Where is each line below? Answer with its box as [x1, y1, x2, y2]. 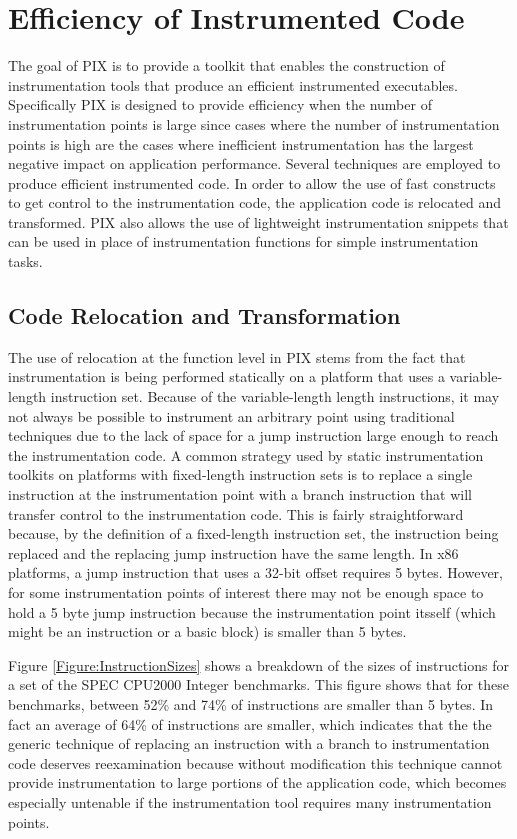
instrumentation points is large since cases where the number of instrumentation [8, 113, 500, 134]
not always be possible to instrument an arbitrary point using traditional [8, 405, 455, 426]
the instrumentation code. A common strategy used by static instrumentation [8, 444, 484, 465]
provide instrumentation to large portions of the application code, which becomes [8, 772, 507, 793]
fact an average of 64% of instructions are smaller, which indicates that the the [8, 713, 492, 734]
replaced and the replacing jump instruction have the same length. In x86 [8, 542, 459, 563]
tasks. [8, 251, 43, 272]
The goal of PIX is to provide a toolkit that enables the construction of [8, 55, 445, 76]
